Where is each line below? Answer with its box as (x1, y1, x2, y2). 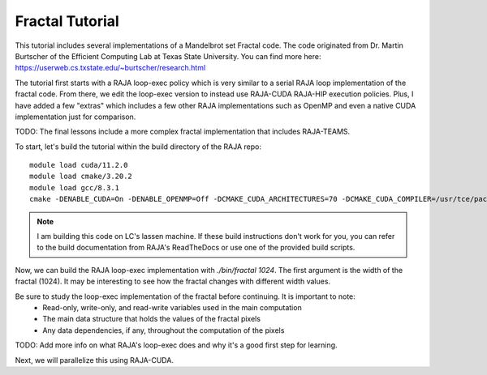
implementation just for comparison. (15, 112, 136, 121)
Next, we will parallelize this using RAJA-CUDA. (15, 355, 175, 364)
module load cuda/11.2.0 (29, 160, 128, 170)
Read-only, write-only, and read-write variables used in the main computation (42, 302, 302, 312)
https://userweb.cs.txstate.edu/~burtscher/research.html (15, 63, 206, 73)
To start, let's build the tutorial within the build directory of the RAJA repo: (15, 142, 262, 151)
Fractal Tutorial (15, 12, 119, 30)
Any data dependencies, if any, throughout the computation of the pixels (42, 325, 285, 335)
